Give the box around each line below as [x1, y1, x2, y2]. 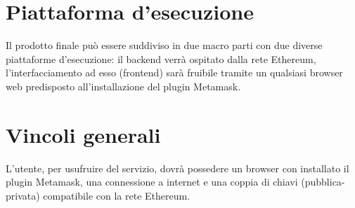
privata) [6, 188, 40, 202]
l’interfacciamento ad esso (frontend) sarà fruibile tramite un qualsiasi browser [6, 65, 343, 80]
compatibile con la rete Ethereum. [43, 188, 191, 202]
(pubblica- [301, 174, 345, 189]
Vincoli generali [6, 120, 161, 148]
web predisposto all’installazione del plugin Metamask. [6, 78, 241, 93]
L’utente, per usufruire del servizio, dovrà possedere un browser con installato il [6, 160, 349, 175]
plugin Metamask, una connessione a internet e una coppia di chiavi [6, 174, 298, 189]
